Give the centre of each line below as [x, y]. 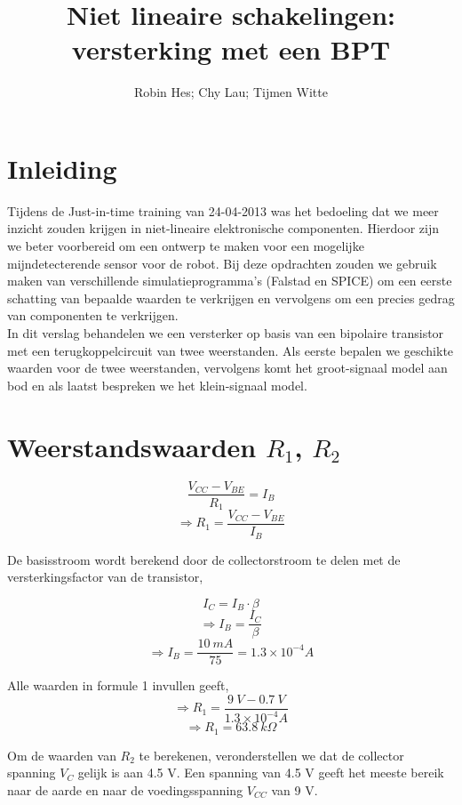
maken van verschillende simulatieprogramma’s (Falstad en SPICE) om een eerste [230, 281]
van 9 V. [295, 789]
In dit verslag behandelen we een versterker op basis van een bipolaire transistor [226, 333]
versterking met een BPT [231, 49]
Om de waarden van [62, 755]
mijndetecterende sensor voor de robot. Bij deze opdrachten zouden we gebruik [222, 263]
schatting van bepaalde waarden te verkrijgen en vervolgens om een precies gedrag [231, 298]
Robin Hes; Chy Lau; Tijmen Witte [231, 92]
